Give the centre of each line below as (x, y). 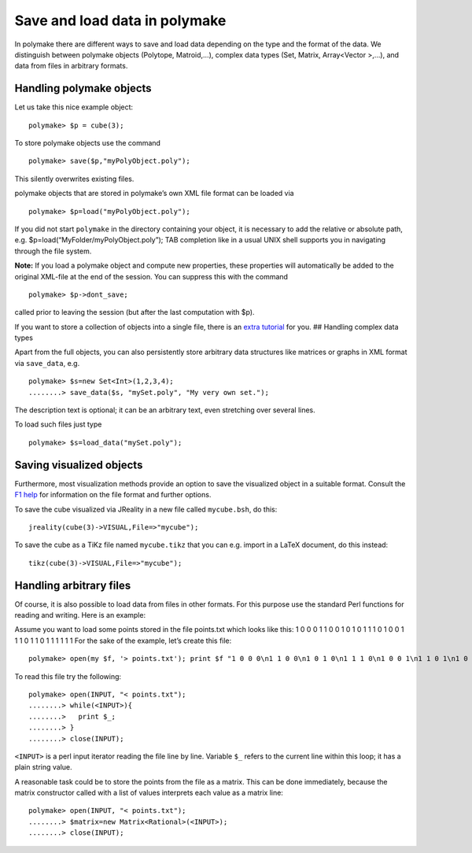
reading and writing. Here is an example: (80, 615)
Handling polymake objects (83, 89)
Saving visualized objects (79, 465)
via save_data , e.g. (47, 363)
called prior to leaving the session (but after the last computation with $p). (135, 312)
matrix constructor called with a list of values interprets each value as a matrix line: (149, 793)
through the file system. (53, 251)
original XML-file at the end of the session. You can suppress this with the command (151, 276)
